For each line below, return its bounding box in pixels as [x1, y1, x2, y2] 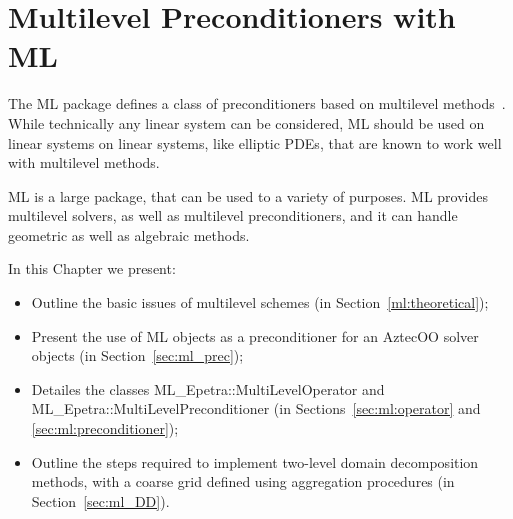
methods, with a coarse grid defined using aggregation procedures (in [31, 471, 455, 492]
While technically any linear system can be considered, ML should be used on [8, 112, 485, 133]
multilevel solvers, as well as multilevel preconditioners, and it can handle [8, 205, 458, 226]
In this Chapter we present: [8, 258, 176, 279]
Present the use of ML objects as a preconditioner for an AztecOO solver [31, 325, 479, 346]
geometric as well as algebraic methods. [8, 224, 250, 245]
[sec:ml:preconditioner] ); [31, 418, 179, 439]
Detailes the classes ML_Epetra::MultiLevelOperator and [31, 378, 385, 399]
